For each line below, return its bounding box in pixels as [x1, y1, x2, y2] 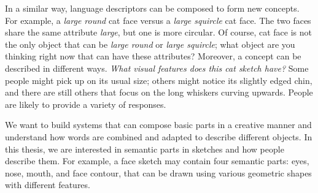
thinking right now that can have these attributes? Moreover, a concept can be [5, 50, 301, 62]
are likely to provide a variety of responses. [5, 97, 166, 110]
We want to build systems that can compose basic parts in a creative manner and [5, 118, 312, 131]
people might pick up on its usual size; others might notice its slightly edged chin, [5, 74, 312, 86]
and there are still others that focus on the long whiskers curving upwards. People [5, 86, 313, 99]
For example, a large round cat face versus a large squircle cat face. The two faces [5, 13, 311, 26]
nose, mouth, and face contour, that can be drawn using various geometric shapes [5, 166, 312, 179]
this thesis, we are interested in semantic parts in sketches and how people [5, 142, 284, 155]
